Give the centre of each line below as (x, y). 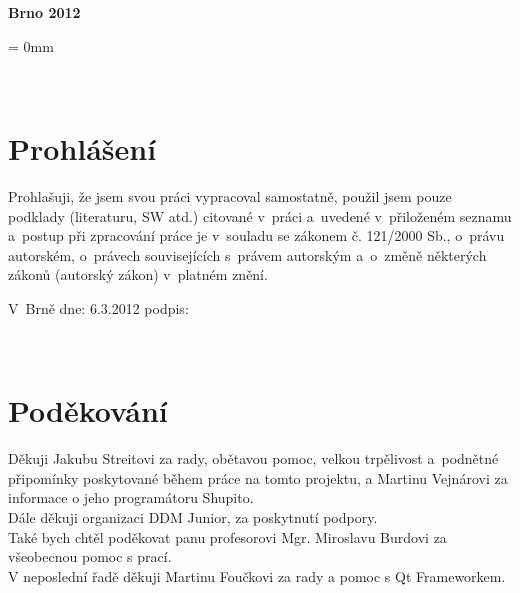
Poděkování (88, 410)
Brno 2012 (44, 12)
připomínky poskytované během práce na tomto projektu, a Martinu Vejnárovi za (258, 477)
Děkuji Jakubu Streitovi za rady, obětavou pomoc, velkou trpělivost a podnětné (253, 458)
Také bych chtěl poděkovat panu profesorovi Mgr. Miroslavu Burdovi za (227, 536)
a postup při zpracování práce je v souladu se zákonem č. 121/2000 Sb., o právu (256, 235)
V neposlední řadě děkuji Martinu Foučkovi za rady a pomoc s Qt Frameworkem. (257, 575)
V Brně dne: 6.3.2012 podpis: (98, 307)
